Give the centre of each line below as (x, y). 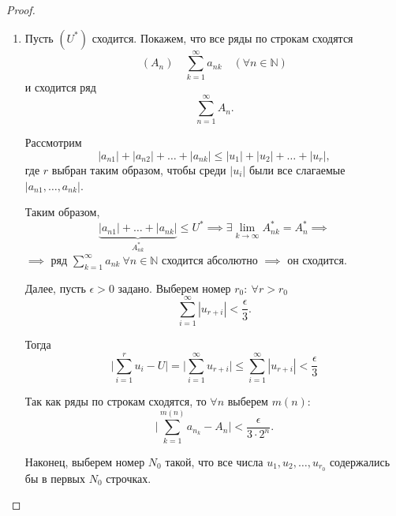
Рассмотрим (53, 142)
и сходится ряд (60, 86)
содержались (360, 461)
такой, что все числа (214, 461)
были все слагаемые (297, 170)
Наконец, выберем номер (85, 461)
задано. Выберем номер (174, 288)
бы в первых (55, 478)
